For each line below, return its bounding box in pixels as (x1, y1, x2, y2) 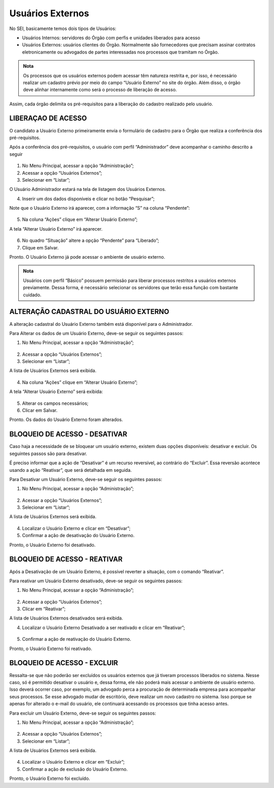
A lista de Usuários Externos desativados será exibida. (9, 615, 123, 621)
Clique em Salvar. (22, 244, 59, 250)
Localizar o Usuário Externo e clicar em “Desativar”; (22, 525, 131, 531)
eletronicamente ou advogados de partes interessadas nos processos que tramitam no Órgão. (22, 49, 219, 55)
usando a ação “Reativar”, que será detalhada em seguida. (9, 467, 132, 473)
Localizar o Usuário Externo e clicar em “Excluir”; (22, 759, 125, 765)
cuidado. (23, 292, 42, 298)
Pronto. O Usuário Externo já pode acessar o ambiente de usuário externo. (9, 254, 165, 260)
